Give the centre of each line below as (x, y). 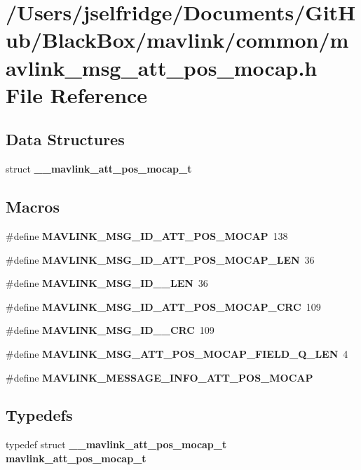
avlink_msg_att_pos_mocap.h (162, 67)
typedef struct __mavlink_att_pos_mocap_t (116, 444)
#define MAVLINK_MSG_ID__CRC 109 (110, 330)
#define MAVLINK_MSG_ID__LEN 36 (107, 283)
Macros (33, 207)
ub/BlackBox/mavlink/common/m (177, 40)
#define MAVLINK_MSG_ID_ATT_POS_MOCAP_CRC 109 (163, 306)
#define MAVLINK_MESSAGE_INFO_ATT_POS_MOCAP (159, 377)
